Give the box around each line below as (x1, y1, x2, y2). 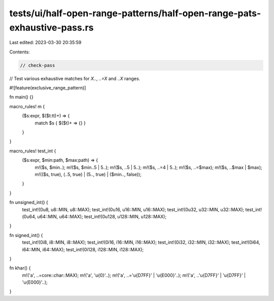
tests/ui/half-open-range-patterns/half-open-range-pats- (9, 8, 261, 19)
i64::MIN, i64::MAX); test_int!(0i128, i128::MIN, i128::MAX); (22, 246, 144, 252)
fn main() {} (9, 94, 34, 100)
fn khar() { (9, 265, 31, 271)
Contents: (9, 49, 30, 55)
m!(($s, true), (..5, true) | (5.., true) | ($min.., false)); (35, 172, 142, 177)
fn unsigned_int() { (9, 199, 48, 206)
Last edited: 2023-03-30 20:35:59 (9, 40, 82, 46)
